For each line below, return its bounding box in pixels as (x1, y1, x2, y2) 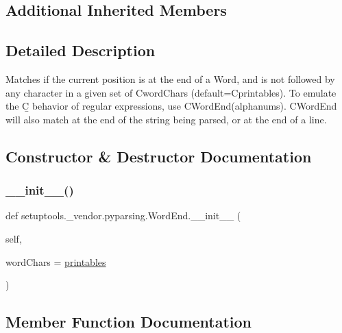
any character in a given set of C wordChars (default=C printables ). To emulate (5, 85, 337, 99)
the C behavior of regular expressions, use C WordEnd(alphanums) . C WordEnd (5, 99, 337, 113)
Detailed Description (5, 40, 156, 61)
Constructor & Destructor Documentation (5, 145, 312, 166)
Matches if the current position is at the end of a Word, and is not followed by (5, 71, 335, 86)
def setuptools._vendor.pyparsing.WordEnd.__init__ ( (5, 208, 241, 223)
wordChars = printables (5, 254, 106, 269)
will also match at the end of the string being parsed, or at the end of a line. (5, 112, 327, 126)
